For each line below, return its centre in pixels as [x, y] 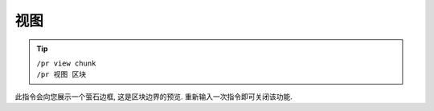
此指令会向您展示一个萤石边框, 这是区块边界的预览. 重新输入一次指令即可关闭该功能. [154, 97]
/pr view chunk [66, 63]
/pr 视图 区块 [61, 75]
